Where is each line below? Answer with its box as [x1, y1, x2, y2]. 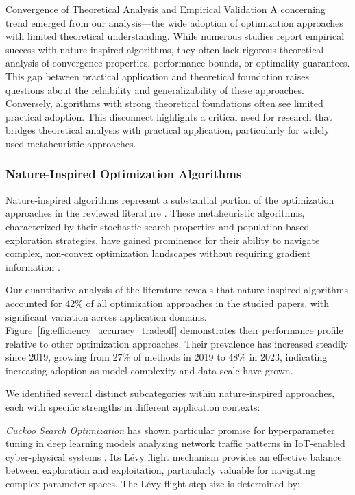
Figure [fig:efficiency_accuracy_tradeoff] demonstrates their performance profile [5, 323, 343, 337]
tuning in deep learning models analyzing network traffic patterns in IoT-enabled [5, 436, 345, 450]
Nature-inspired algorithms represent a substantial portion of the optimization [5, 192, 334, 206]
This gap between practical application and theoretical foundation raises [5, 69, 309, 83]
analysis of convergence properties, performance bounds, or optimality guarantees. [5, 56, 350, 70]
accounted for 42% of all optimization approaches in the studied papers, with [5, 295, 330, 310]
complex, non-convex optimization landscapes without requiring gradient [5, 246, 311, 261]
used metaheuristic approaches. [5, 136, 136, 150]
